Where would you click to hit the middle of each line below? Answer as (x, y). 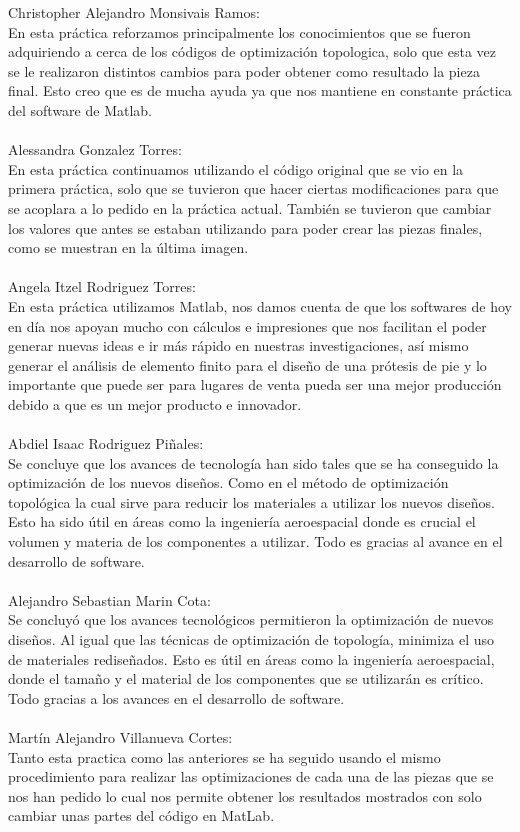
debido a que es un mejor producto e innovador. (155, 403)
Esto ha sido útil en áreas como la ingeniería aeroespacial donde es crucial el (242, 521)
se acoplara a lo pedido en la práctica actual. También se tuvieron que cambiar (250, 207)
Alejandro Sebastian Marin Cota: (109, 599)
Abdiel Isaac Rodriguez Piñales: (106, 443)
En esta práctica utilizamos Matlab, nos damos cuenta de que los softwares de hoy (260, 305)
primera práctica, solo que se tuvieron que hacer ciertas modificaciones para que (253, 188)
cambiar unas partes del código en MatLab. (141, 815)
